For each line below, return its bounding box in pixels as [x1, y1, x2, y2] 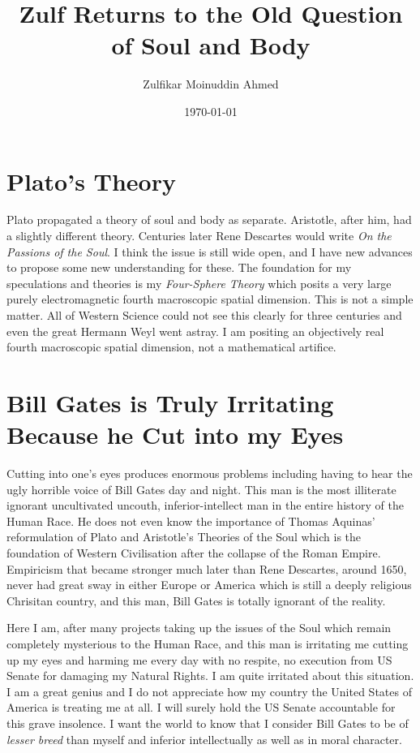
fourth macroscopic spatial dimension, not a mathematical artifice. [6, 338, 336, 355]
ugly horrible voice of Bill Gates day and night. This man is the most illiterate [6, 480, 396, 497]
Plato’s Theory [6, 164, 176, 197]
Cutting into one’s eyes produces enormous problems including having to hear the [6, 465, 413, 482]
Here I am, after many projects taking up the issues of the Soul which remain [6, 619, 392, 636]
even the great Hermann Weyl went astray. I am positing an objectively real [6, 322, 384, 339]
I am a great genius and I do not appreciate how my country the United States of [6, 682, 412, 699]
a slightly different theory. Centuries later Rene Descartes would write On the [6, 227, 392, 244]
